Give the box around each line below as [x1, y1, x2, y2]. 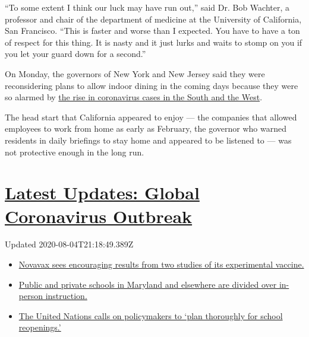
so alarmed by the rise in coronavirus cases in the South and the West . [5, 91, 263, 103]
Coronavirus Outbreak [5, 204, 193, 228]
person [18, 290, 43, 302]
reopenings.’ [18, 321, 61, 333]
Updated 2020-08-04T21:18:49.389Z [5, 238, 134, 250]
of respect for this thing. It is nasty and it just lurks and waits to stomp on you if [5, 36, 302, 48]
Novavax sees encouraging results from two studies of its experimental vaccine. [18, 258, 304, 271]
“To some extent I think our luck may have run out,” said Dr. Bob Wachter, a [5, 1, 290, 13]
